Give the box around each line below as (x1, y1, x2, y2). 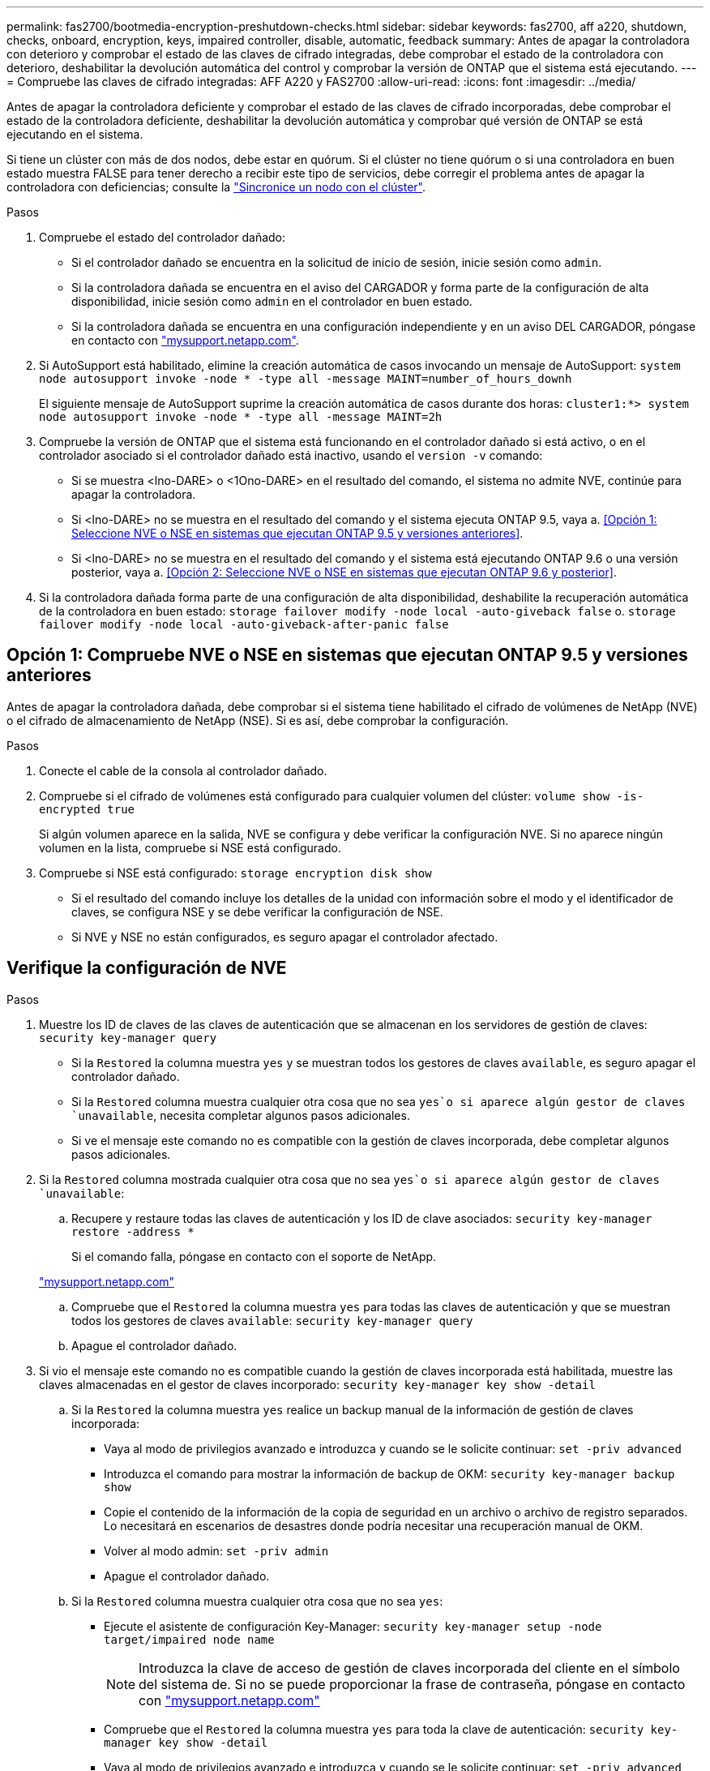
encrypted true (39, 802, 135, 816)
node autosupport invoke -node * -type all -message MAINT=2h (39, 410, 443, 423)
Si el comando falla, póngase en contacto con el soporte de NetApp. (71, 1249, 437, 1263)
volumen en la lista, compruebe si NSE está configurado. (39, 840, 341, 855)
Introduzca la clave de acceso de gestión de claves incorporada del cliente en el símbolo (139, 1659, 680, 1676)
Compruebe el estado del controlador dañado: (39, 230, 286, 244)
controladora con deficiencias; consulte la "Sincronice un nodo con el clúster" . (6, 180, 426, 194)
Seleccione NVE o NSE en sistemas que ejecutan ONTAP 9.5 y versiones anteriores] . (71, 526, 524, 540)
